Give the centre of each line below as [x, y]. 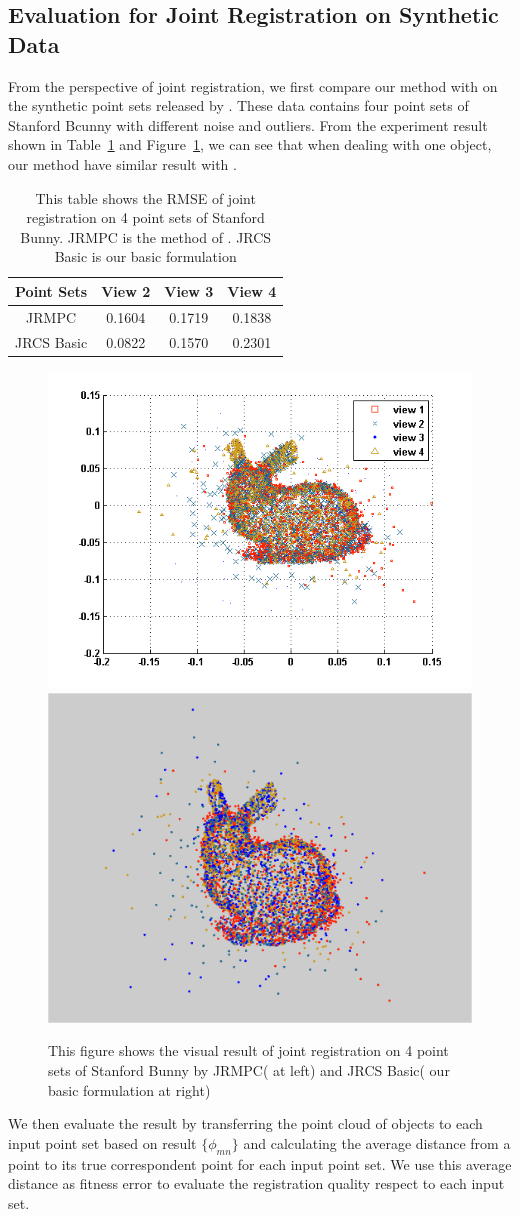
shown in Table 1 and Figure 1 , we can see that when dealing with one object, [250, 144]
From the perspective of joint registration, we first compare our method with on [253, 85]
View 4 [252, 290]
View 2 [126, 290]
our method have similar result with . [122, 163]
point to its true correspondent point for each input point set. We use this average [260, 1163]
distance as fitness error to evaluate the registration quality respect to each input [256, 1183]
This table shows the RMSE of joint [145, 197]
